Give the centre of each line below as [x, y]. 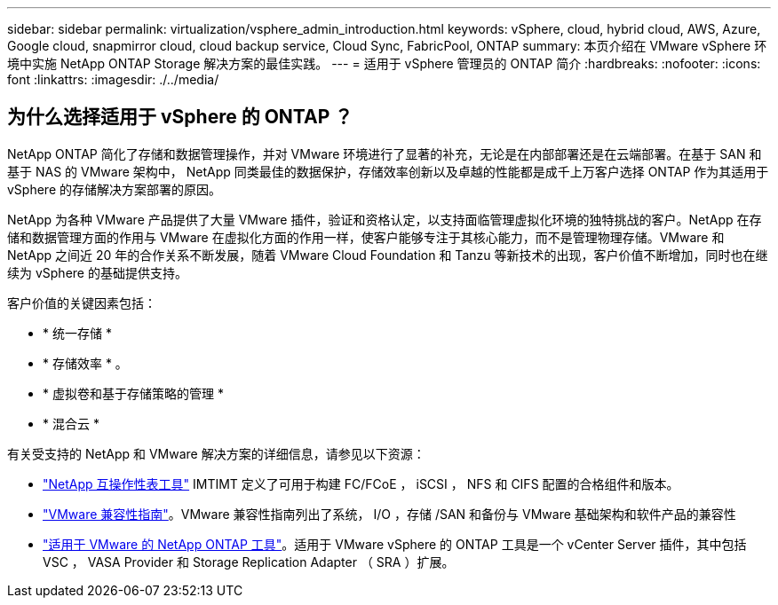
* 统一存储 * [77, 333]
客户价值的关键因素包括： [82, 302]
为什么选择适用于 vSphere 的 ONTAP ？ [180, 117]
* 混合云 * [71, 423]
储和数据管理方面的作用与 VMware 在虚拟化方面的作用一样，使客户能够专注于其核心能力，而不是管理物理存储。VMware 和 [366, 237]
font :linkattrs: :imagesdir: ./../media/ [113, 79]
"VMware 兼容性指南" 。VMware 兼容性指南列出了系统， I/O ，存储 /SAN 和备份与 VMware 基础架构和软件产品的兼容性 [389, 514]
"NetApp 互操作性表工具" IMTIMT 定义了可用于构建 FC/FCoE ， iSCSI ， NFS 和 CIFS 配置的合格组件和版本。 [361, 483]
